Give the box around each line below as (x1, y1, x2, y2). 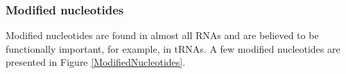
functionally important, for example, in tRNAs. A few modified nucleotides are (6, 41, 340, 56)
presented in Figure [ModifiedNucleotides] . (6, 55, 186, 69)
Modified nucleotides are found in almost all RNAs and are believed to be (6, 28, 319, 42)
